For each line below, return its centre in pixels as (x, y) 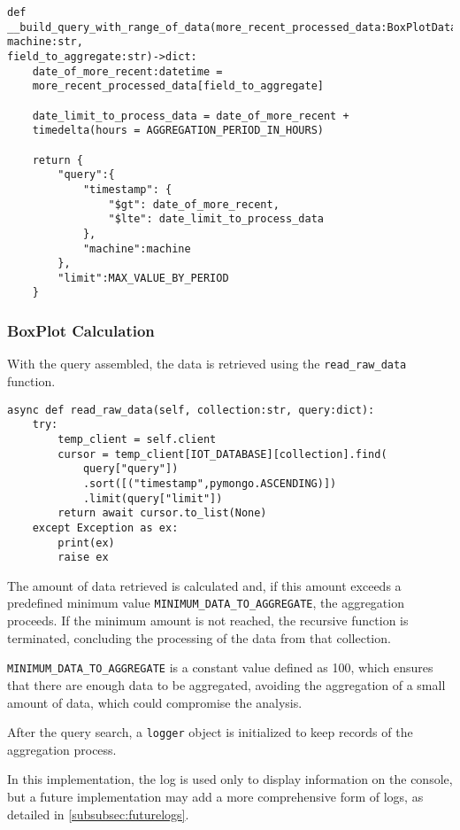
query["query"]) (130, 469)
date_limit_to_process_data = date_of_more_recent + (191, 116)
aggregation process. (62, 749)
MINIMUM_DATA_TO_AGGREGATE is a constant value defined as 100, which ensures (220, 667)
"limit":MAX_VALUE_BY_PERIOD (143, 278)
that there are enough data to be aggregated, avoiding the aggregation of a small (226, 684)
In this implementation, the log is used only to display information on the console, (230, 779)
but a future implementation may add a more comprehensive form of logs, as (215, 796)
